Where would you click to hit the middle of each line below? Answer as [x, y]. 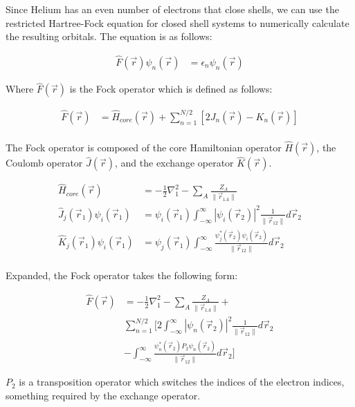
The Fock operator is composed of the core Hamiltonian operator [144, 148]
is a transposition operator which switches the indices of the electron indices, [182, 382]
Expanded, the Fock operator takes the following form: [122, 275]
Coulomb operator [44, 163]
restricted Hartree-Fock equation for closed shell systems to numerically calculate [177, 22]
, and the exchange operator [174, 163]
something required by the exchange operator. [103, 395]
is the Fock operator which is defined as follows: [171, 89]
